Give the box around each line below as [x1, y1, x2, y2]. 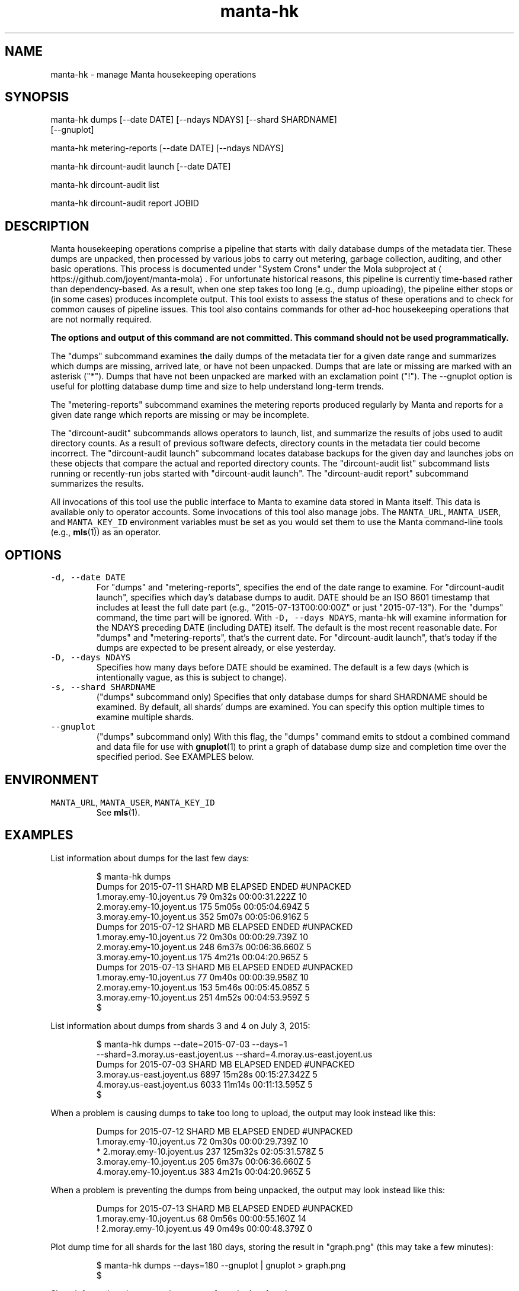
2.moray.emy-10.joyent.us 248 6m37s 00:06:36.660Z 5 [96, 941, 312, 952]
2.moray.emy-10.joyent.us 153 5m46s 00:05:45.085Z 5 [96, 982, 310, 992]
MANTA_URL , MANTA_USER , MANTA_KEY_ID [50, 797, 215, 807]
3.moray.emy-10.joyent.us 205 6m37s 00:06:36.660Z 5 [96, 1156, 311, 1167]
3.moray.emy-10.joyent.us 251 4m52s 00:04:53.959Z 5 [96, 992, 310, 1002]
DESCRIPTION [5, 218, 89, 234]
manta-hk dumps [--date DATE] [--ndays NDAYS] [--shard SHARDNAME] [50, 114, 337, 125]
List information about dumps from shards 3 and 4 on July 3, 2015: [50, 1020, 310, 1031]
